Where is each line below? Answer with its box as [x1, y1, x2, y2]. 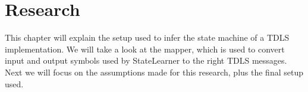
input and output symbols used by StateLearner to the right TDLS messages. [5, 54, 287, 67]
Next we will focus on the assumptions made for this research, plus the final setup [5, 65, 303, 78]
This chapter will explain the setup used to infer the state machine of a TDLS [5, 31, 290, 44]
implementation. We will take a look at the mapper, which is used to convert [5, 42, 285, 55]
